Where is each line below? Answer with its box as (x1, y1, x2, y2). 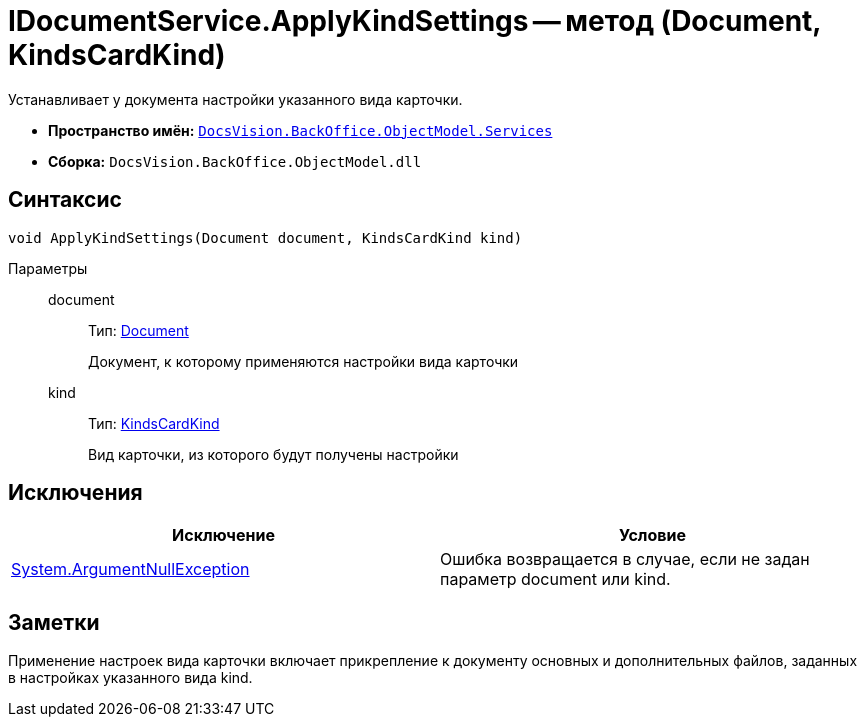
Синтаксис (8, 187, 122, 213)
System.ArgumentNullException (11, 559, 250, 580)
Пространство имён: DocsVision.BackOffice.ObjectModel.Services (48, 121, 553, 139)
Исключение (172, 525, 275, 546)
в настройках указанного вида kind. (8, 669, 253, 687)
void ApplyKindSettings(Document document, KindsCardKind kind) (8, 229, 523, 246)
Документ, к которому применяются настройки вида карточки (88, 352, 519, 370)
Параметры (8, 259, 88, 277)
